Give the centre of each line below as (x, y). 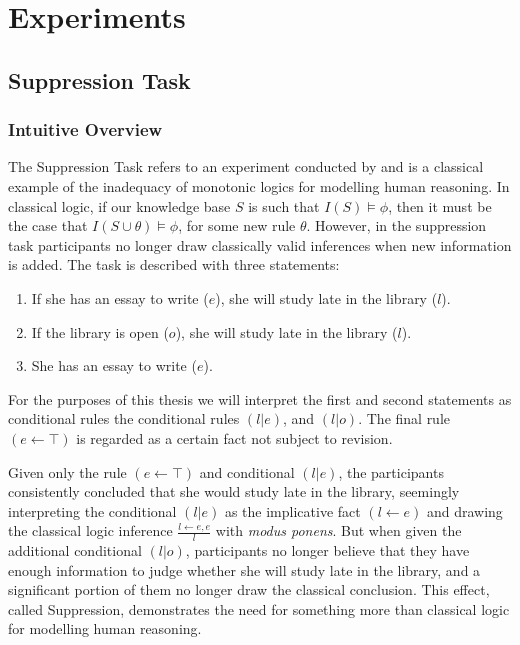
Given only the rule (67, 471)
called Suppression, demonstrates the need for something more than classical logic (259, 608)
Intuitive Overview (85, 129)
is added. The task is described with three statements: (174, 264)
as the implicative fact (292, 510)
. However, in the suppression (396, 225)
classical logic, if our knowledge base (119, 205)
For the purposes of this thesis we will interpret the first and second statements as (260, 398)
